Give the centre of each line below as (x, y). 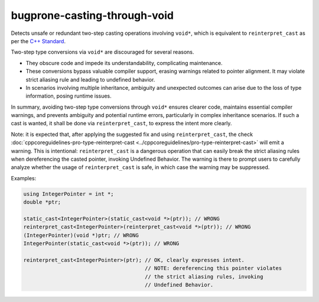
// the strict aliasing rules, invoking (204, 277)
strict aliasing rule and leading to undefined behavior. (90, 79)
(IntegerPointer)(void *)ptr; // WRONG (81, 235)
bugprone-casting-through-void (92, 15)
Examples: (24, 178)
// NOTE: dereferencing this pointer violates (214, 268)
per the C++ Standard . (38, 41)
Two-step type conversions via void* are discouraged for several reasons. (102, 52)
